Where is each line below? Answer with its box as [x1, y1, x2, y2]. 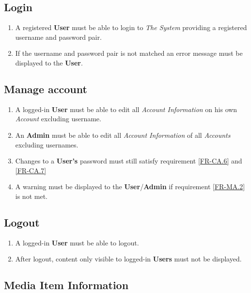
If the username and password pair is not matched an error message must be [15, 48, 243, 58]
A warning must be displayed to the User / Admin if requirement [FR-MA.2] [15, 181, 245, 192]
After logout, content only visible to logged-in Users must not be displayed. [15, 254, 242, 264]
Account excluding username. [15, 114, 101, 124]
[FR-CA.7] [15, 165, 47, 175]
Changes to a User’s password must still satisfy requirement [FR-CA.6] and [15, 156, 242, 166]
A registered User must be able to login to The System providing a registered [15, 22, 247, 33]
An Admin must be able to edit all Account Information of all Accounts [15, 130, 231, 140]
